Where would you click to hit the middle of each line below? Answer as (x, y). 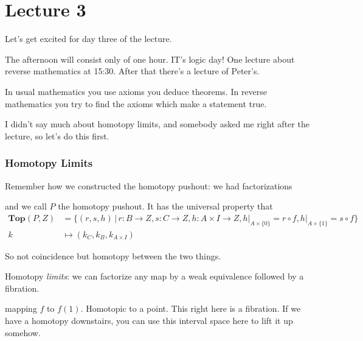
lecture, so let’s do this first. (57, 135)
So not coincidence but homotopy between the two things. (113, 255)
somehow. (23, 332)
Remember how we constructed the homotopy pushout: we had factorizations (149, 185)
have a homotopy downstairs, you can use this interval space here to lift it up (149, 320)
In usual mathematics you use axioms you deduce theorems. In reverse (136, 91)
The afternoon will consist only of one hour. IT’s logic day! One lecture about (150, 59)
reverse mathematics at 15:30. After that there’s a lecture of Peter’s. (132, 71)
